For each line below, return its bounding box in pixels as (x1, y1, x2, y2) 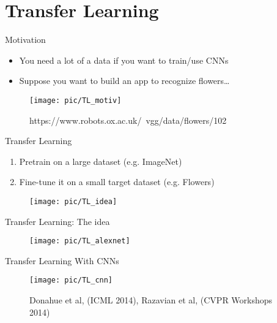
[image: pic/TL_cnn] (29, 276, 113, 285)
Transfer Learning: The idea (5, 215, 110, 227)
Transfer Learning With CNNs (5, 254, 119, 267)
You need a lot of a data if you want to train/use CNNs (19, 53, 229, 66)
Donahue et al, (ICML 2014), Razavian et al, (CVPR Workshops (29, 294, 273, 306)
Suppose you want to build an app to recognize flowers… (19, 74, 230, 87)
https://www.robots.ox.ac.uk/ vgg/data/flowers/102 (29, 113, 227, 126)
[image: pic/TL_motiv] (29, 96, 122, 105)
